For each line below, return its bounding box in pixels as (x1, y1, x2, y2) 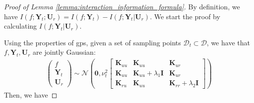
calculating (4, 21, 37, 31)
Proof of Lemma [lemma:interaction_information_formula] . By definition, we (4, 1, 240, 11)
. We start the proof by (150, 11, 220, 21)
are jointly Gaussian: (33, 47, 96, 57)
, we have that (206, 37, 250, 47)
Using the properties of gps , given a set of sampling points (4, 37, 181, 47)
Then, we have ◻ (4, 90, 58, 100)
